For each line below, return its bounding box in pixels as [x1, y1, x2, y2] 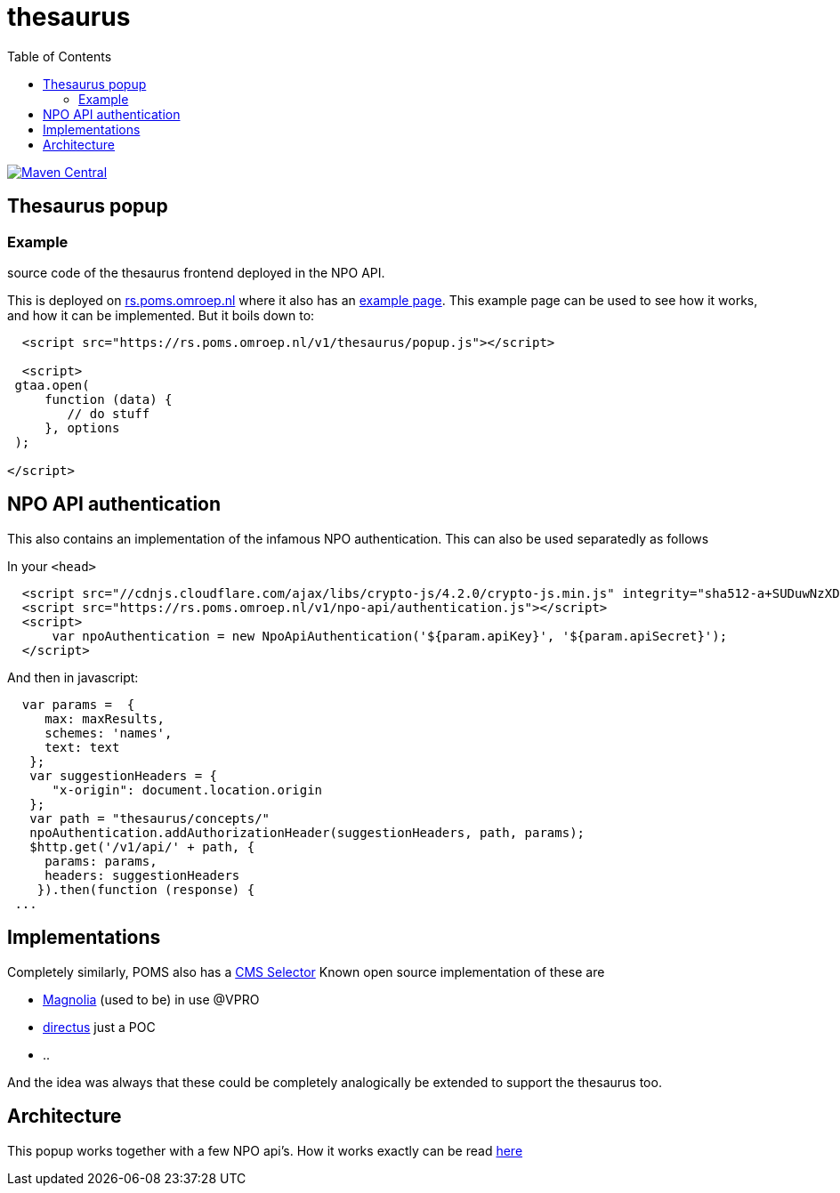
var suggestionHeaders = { [29, 768, 218, 783]
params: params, [44, 853, 157, 868]
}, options [44, 420, 120, 435]
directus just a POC [43, 1019, 156, 1035]
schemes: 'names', [44, 725, 173, 740]
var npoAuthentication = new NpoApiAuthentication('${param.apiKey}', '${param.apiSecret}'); [52, 628, 728, 643]
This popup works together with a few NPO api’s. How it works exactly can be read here [7, 1142, 523, 1158]
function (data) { [44, 391, 173, 407]
